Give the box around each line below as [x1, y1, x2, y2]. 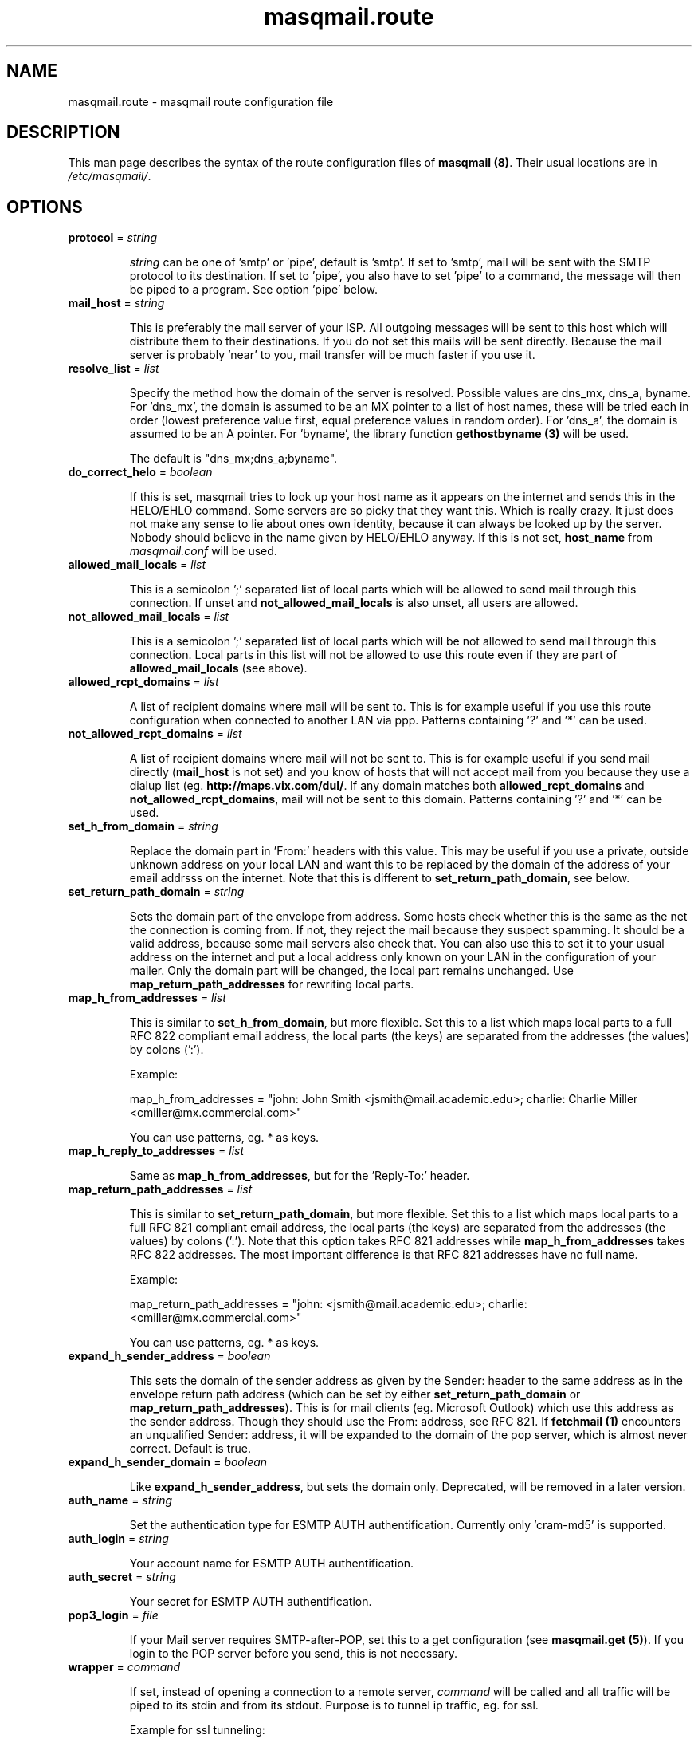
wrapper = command [68, 1660, 181, 1674]
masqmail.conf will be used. [129, 544, 277, 558]
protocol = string [68, 231, 158, 245]
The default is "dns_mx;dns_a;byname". [129, 452, 338, 466]
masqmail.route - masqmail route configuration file [68, 94, 334, 108]
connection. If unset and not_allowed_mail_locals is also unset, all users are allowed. [129, 596, 578, 610]
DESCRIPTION [6, 122, 120, 143]
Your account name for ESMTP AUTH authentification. [129, 1556, 414, 1571]
